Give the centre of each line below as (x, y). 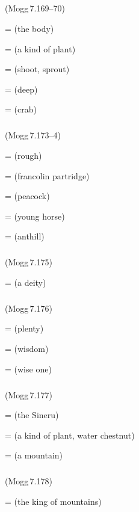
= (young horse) (35, 216)
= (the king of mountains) (53, 501)
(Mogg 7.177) (29, 394)
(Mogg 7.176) (29, 308)
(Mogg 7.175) (29, 262)
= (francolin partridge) (47, 175)
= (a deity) (26, 282)
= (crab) (21, 109)
